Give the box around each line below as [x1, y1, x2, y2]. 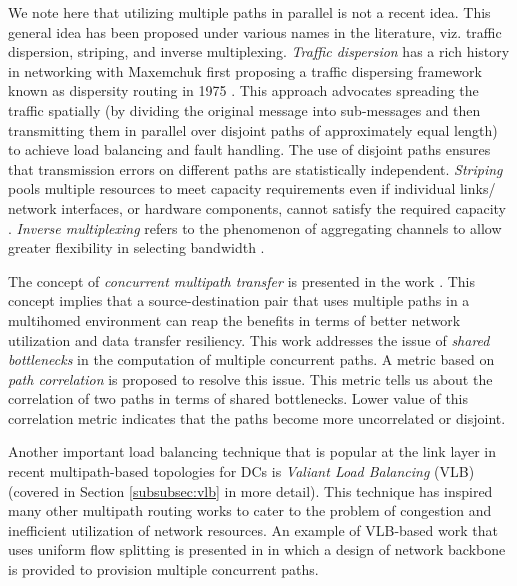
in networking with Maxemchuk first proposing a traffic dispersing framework [8, 60, 482, 81]
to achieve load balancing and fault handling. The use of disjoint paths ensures [8, 139, 491, 160]
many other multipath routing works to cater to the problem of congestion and [8, 500, 492, 521]
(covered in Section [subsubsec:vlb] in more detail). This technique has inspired [8, 480, 493, 501]
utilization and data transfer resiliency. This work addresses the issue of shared [8, 329, 490, 350]
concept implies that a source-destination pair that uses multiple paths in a [8, 290, 470, 311]
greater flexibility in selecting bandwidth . [8, 237, 265, 258]
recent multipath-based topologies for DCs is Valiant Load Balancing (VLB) [8, 461, 475, 482]
